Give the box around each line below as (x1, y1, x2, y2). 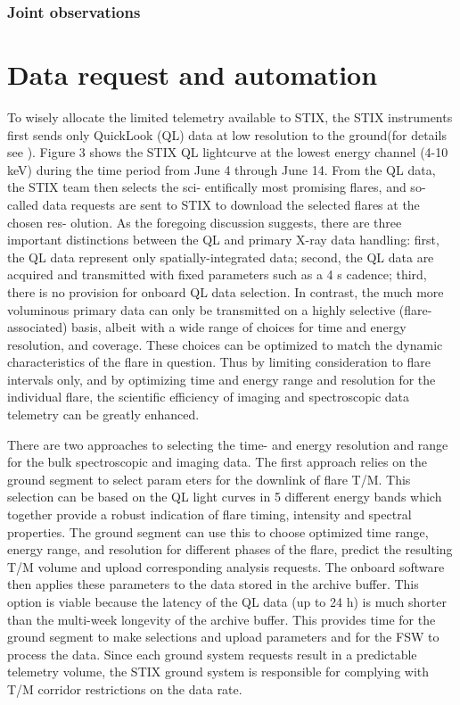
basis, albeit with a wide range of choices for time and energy (71, 318, 407, 336)
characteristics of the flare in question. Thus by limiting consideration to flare (7, 352, 431, 371)
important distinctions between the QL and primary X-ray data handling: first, (7, 230, 439, 249)
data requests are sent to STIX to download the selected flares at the (42, 195, 420, 213)
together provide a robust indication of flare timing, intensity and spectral (7, 505, 412, 524)
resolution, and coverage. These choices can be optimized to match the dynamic (7, 335, 443, 353)
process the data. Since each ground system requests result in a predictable (7, 644, 417, 663)
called (7, 195, 38, 213)
